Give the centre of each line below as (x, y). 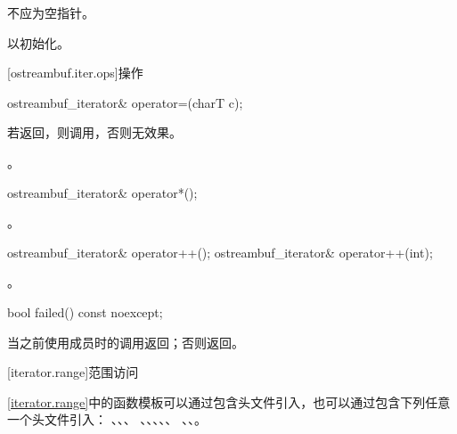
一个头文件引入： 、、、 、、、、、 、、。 (107, 419)
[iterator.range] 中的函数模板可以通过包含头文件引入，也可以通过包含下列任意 (229, 401)
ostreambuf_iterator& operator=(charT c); (125, 102)
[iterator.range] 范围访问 (73, 372)
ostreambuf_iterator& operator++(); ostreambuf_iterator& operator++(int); (220, 252)
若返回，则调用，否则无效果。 (94, 132)
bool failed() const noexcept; (85, 311)
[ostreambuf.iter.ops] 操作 (75, 73)
